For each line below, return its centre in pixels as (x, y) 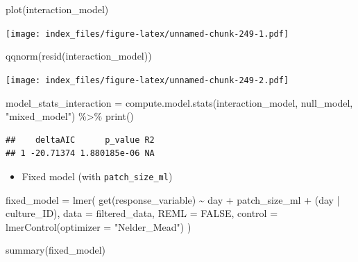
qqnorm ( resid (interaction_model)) (79, 56)
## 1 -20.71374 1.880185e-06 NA (80, 154)
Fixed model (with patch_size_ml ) (97, 176)
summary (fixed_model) (56, 250)
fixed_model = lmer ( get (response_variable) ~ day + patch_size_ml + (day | (173, 199)
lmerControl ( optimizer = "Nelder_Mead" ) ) (99, 226)
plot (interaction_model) (57, 9)
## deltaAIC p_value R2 (80, 140)
